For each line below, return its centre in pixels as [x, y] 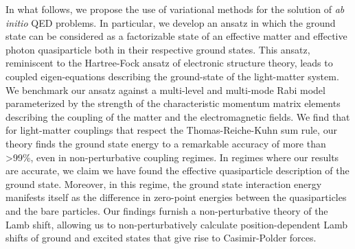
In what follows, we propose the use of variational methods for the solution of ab [175, 9]
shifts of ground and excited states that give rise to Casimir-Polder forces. [161, 238]
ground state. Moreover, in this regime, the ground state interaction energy [164, 183]
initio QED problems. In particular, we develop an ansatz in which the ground [171, 22]
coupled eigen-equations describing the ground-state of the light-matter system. [172, 76]
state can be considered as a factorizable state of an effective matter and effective [176, 36]
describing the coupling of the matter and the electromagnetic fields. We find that [178, 116]
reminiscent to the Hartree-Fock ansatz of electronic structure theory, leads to [169, 63]
